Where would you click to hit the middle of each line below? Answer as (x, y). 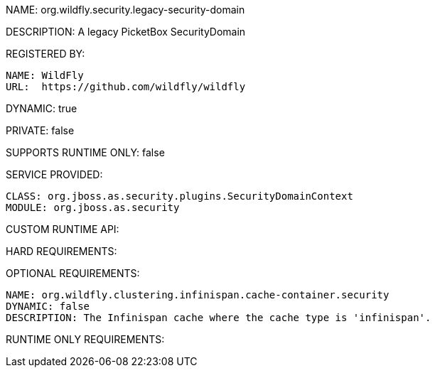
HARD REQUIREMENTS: (61, 251)
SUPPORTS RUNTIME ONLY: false (85, 152)
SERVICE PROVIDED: (54, 174)
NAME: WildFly (45, 75)
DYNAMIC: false (48, 306)
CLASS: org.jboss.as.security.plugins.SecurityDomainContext (179, 196)
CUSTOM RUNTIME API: (63, 229)
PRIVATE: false (40, 130)
